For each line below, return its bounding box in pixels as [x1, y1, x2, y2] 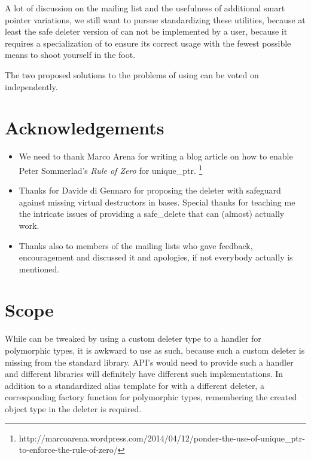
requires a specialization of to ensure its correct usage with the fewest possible [5, 36, 291, 49]
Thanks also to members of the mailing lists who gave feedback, [19, 239, 253, 252]
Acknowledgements [5, 115, 164, 140]
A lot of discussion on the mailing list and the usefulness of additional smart [5, 2, 285, 14]
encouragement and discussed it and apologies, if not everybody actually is [19, 251, 293, 263]
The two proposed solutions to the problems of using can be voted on [5, 68, 259, 81]
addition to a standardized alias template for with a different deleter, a [5, 379, 264, 391]
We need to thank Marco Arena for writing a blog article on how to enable [19, 150, 293, 162]
